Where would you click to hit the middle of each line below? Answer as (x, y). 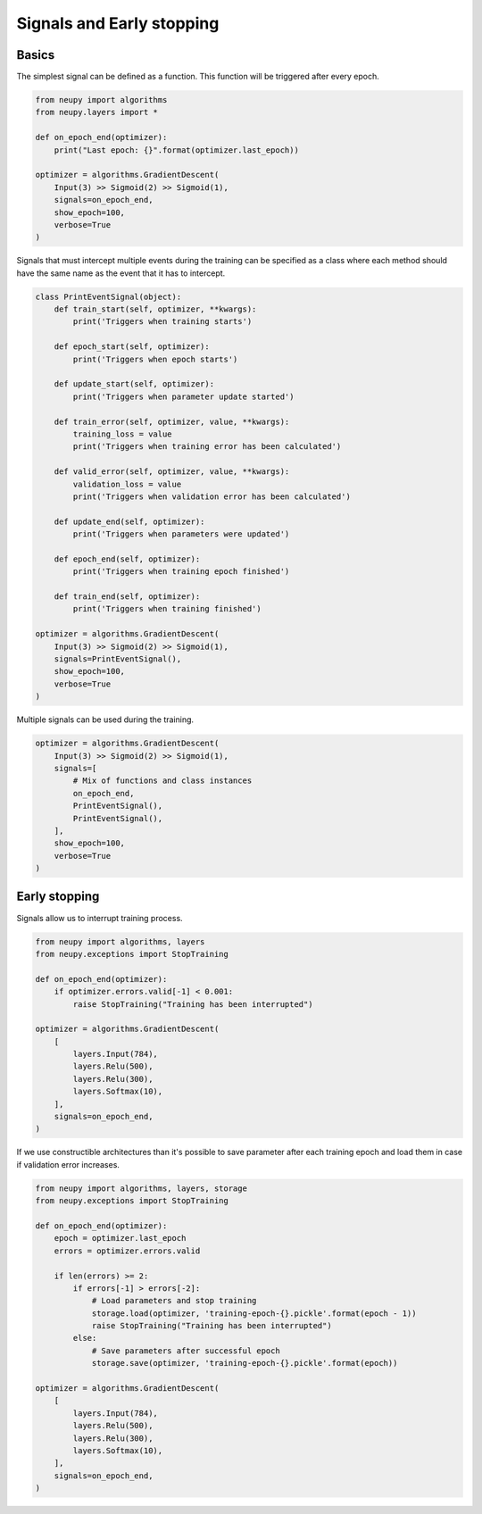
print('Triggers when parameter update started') (183, 396)
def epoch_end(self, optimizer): (127, 559)
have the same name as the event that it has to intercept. (121, 273)
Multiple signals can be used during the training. (105, 720)
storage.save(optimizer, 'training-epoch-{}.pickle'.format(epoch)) (245, 1363)
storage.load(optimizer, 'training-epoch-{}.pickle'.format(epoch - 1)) (254, 1313)
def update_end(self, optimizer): (129, 521)
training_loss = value (123, 434)
